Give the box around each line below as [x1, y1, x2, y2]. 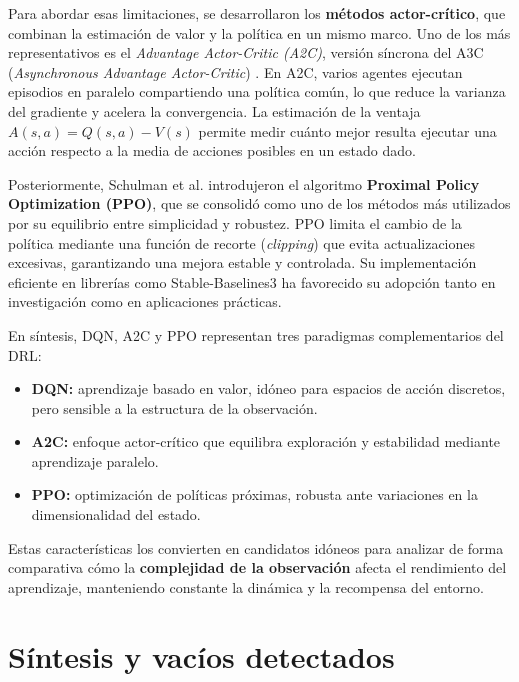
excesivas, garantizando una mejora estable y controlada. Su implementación [8, 252, 477, 273]
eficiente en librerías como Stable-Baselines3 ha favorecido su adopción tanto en [8, 271, 496, 292]
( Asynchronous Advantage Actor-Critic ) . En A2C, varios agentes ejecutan [8, 61, 463, 82]
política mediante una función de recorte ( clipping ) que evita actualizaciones [8, 232, 476, 253]
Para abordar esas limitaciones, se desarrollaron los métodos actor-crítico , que [8, 3, 506, 23]
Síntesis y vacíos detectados [8, 635, 395, 676]
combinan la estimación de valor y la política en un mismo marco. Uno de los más [8, 22, 511, 43]
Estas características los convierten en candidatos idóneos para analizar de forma [8, 537, 504, 558]
